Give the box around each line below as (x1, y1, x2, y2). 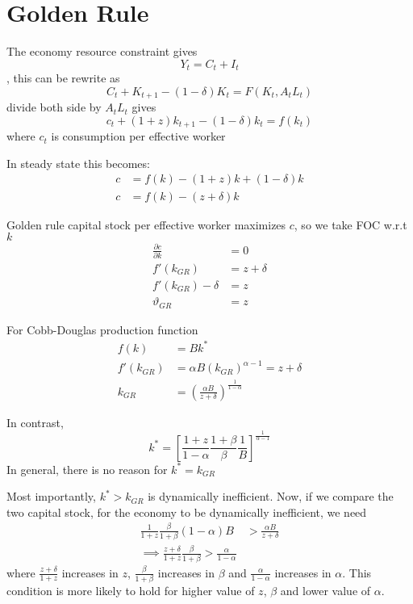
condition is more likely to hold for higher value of (6, 581, 255, 598)
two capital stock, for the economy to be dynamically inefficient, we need (6, 503, 367, 520)
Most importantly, (6, 488, 96, 505)
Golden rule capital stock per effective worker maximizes (6, 216, 286, 233)
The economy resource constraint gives (6, 43, 198, 60)
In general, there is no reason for (6, 460, 168, 477)
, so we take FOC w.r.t (294, 216, 407, 233)
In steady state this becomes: (6, 154, 150, 171)
